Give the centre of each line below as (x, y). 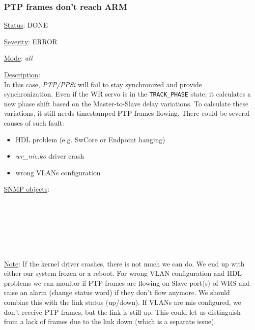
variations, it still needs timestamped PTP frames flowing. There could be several (127, 113)
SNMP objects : (27, 189)
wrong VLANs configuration (58, 172)
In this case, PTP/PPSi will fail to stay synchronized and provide (103, 84)
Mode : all (18, 58)
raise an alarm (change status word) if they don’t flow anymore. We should (117, 292)
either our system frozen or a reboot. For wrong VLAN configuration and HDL (123, 273)
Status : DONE (26, 25)
